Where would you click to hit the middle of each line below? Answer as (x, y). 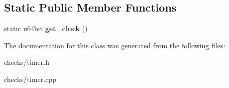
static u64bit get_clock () (46, 28)
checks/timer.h (27, 62)
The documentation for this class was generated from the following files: (115, 45)
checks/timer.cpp (30, 79)
